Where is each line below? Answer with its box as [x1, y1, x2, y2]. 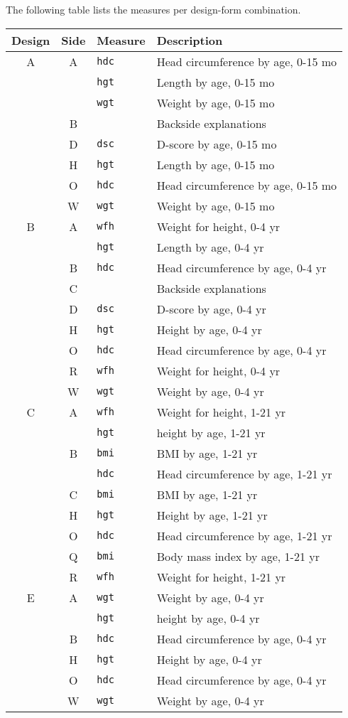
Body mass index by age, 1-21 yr [156, 547, 320, 564]
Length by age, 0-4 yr [156, 238, 264, 255]
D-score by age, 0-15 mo [156, 135, 277, 152]
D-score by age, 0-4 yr [156, 300, 266, 317]
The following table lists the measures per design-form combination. [6, 2, 301, 16]
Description [156, 31, 223, 48]
